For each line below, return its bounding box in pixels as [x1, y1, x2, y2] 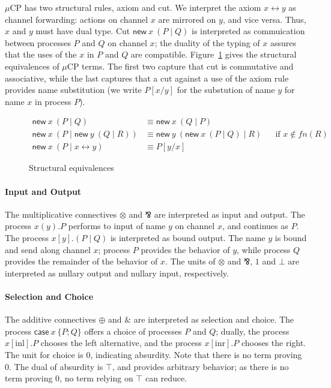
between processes [5, 36, 71, 49]
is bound [275, 231, 307, 244]
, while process [237, 243, 291, 255]
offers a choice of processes [84, 324, 182, 337]
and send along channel [5, 243, 91, 255]
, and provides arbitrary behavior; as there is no [112, 360, 289, 372]
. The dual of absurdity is [9, 360, 103, 372]
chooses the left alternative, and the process [40, 336, 202, 349]
